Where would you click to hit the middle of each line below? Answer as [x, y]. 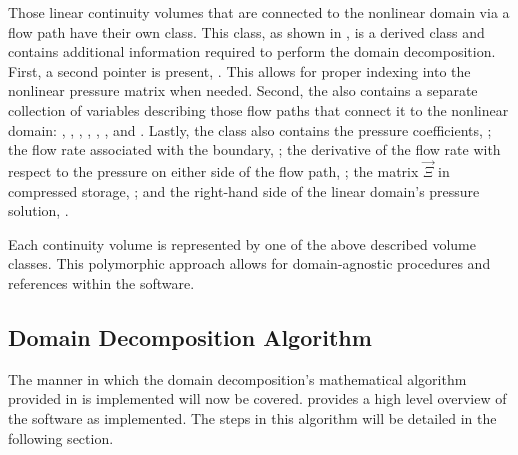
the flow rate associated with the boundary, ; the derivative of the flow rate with [254, 149]
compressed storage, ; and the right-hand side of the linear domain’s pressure [244, 190]
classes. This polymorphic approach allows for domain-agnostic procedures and [249, 263]
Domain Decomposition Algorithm [190, 336]
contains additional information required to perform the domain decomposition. [252, 51]
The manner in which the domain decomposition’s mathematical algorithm [237, 378]
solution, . [38, 210]
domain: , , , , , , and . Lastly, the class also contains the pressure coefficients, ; [250, 129]
